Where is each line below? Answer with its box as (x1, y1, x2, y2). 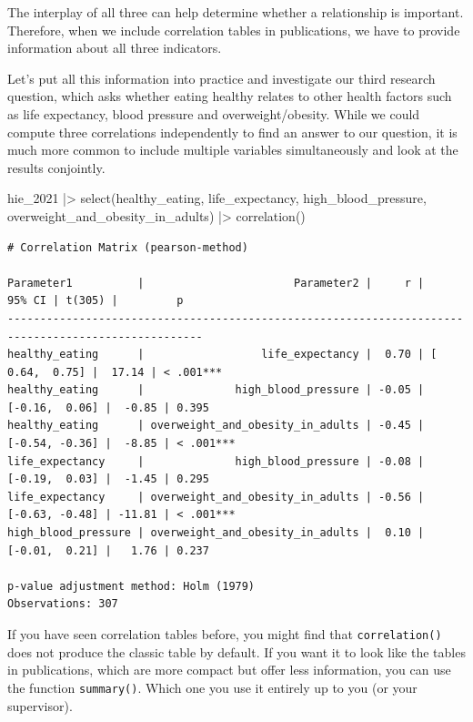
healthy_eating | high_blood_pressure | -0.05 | (7, 383, 425, 397)
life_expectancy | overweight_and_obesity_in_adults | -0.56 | (7, 490, 425, 503)
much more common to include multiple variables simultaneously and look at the (7, 140, 458, 159)
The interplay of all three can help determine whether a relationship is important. (7, 3, 464, 21)
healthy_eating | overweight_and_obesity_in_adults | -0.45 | (7, 419, 425, 432)
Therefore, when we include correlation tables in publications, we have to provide (7, 20, 460, 39)
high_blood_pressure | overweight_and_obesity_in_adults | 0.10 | (7, 526, 425, 540)
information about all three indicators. (7, 38, 222, 57)
